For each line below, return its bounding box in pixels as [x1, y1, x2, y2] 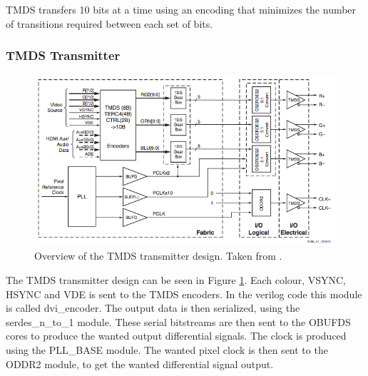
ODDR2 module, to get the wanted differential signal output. [6, 356, 274, 371]
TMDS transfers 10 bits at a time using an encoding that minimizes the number [6, 2, 357, 16]
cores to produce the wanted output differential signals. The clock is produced [6, 328, 347, 343]
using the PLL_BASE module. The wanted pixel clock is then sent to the [6, 342, 328, 357]
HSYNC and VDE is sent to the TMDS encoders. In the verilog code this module [6, 286, 362, 301]
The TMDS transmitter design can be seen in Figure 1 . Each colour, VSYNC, [6, 272, 346, 287]
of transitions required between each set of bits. [6, 16, 213, 31]
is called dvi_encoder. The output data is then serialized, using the [6, 300, 300, 315]
